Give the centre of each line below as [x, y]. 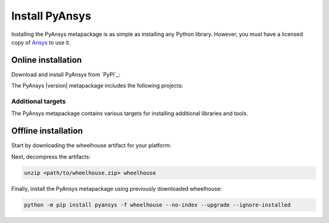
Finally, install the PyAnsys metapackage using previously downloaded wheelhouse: [117, 188]
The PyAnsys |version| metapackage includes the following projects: [97, 86]
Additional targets [39, 101]
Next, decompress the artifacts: [51, 157]
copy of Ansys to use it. [41, 42]
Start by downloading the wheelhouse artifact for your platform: [91, 146]
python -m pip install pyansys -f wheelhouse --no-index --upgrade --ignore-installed [157, 205]
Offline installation [47, 131]
